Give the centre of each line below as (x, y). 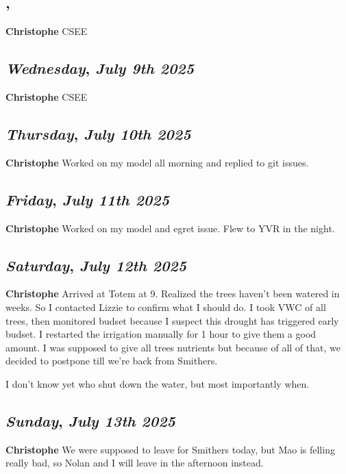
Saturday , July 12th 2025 (96, 265)
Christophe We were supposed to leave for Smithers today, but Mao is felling (170, 449)
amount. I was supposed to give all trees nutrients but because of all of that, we (173, 347)
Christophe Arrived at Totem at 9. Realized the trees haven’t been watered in (173, 294)
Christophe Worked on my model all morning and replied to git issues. (157, 162)
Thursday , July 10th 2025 (98, 133)
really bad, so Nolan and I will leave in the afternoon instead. (135, 463)
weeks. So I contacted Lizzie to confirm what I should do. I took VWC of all (166, 307)
